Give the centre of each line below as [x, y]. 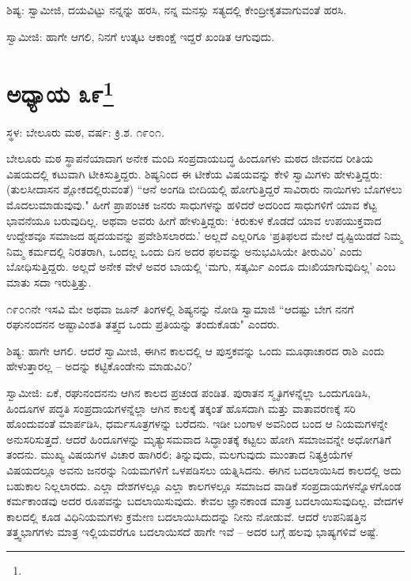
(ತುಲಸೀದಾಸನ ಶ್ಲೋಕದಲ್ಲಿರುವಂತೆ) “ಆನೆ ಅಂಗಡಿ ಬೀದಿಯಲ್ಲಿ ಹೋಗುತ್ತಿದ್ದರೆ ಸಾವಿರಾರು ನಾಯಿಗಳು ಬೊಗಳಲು [204, 189]
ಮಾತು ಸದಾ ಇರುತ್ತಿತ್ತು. [49, 281]
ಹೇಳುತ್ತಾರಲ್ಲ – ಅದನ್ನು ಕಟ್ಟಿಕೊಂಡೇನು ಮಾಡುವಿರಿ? [99, 366]
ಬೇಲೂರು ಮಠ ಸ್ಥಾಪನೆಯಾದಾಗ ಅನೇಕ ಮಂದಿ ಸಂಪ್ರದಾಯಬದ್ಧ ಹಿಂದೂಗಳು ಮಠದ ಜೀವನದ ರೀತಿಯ [190, 158]
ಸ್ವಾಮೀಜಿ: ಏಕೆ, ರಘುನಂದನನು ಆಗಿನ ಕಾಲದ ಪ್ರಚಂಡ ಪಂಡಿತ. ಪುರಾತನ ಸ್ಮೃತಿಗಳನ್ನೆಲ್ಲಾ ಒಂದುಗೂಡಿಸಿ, [189, 392]
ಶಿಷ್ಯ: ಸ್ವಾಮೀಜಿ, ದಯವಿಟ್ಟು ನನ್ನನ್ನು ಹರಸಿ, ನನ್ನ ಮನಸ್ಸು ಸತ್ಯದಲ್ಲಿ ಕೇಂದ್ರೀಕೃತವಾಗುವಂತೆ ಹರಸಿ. [177, 9]
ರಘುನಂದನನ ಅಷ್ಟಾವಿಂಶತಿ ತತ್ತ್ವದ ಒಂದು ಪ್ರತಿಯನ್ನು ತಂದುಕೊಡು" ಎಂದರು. [143, 324]
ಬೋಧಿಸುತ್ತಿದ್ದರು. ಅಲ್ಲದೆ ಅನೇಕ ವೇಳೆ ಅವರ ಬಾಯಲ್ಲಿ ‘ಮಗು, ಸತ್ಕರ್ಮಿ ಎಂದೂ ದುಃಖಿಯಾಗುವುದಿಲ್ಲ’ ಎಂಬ [201, 266]
